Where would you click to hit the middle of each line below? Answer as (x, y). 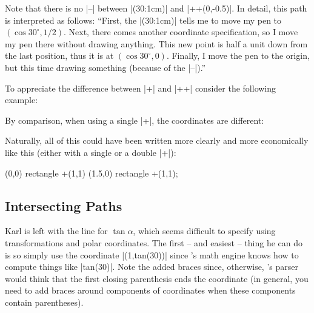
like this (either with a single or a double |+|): (91, 152)
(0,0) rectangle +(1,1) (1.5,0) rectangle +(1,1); (92, 173)
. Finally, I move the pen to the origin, (238, 56)
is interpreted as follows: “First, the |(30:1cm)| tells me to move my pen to (143, 20)
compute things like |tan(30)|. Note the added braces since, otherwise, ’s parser (152, 267)
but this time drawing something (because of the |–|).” (105, 67)
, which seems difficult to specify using (204, 231)
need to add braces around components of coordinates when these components (150, 290)
